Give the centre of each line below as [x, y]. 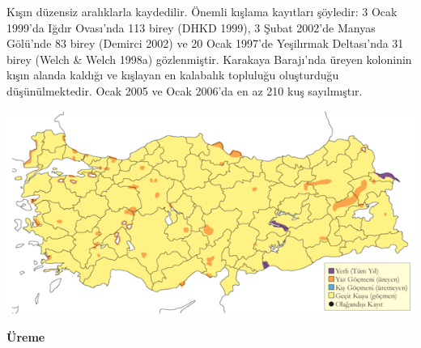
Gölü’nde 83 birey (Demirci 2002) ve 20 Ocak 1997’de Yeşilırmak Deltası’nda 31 [205, 43]
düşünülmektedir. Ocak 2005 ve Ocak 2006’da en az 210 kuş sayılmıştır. [185, 90]
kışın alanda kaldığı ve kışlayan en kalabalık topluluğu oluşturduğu [173, 75]
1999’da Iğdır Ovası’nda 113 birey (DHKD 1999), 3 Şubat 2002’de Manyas [191, 27]
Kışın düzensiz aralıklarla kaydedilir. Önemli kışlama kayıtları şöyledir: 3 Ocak [202, 11]
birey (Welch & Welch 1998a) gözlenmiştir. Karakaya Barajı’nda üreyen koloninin [209, 59]
